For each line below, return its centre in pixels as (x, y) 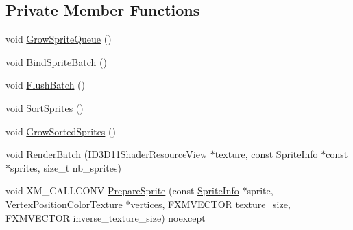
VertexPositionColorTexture (64, 204)
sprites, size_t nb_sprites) (66, 167)
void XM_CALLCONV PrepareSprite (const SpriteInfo (122, 191)
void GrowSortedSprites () (61, 131)
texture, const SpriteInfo (266, 154)
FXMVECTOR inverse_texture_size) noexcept (106, 217)
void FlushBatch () (45, 85)
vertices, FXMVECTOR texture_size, (210, 204)
